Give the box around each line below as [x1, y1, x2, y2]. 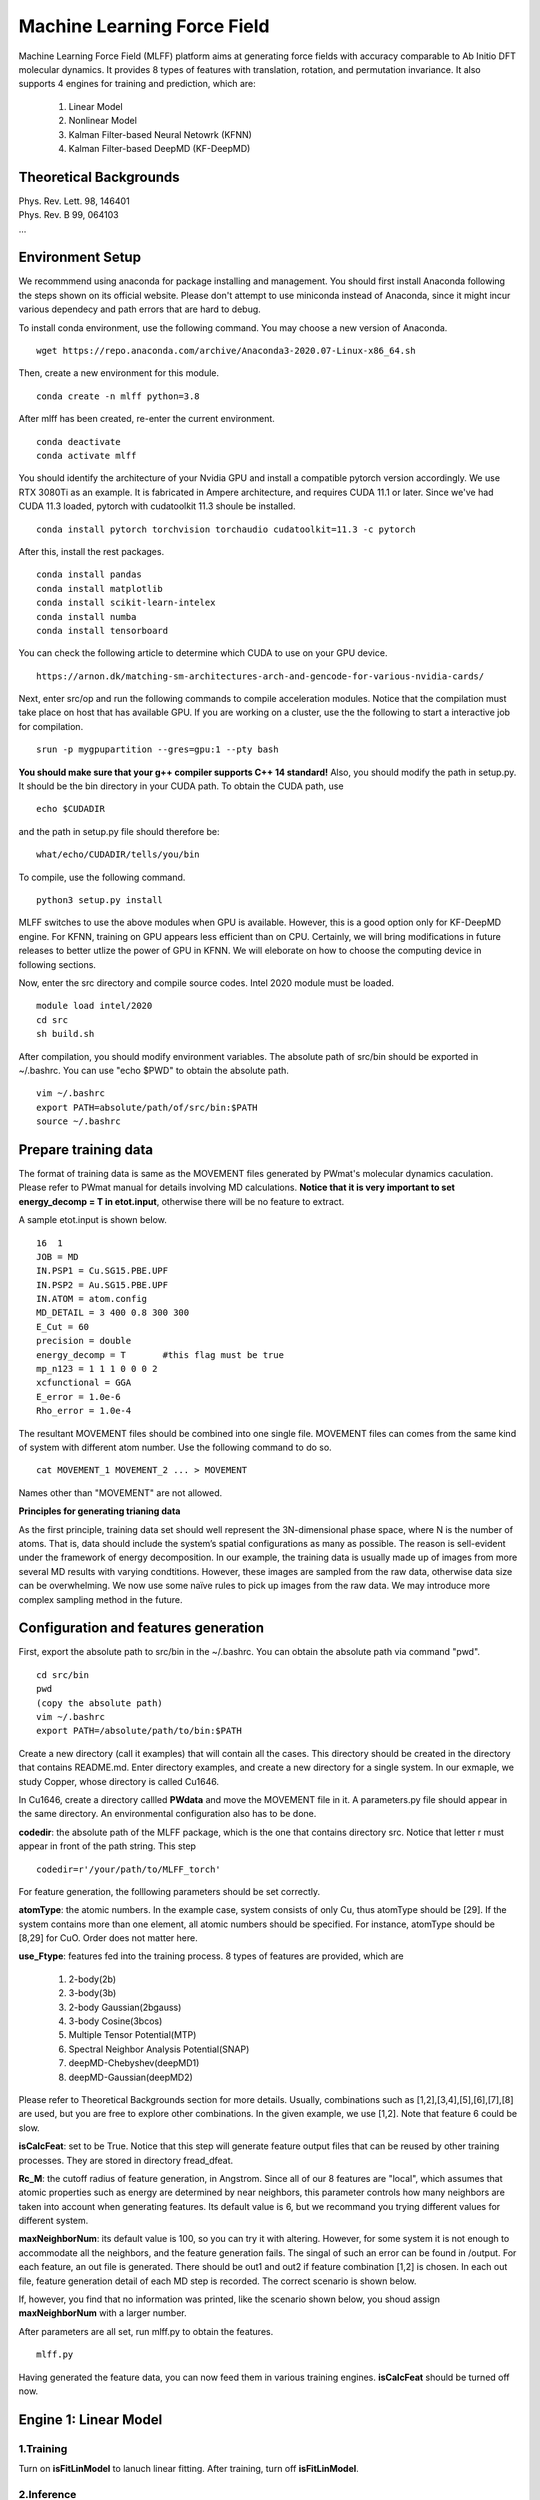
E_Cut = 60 [36, 1321, 90, 1332]
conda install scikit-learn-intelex [36, 597, 216, 609]
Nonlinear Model [68, 115, 137, 127]
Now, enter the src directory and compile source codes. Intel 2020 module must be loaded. [18, 976, 395, 989]
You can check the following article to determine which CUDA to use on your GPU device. [18, 647, 388, 659]
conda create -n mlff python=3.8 [36, 390, 200, 402]
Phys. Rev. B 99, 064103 [18, 209, 119, 221]
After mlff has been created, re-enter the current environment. [18, 413, 275, 425]
